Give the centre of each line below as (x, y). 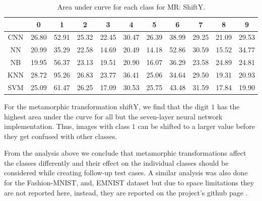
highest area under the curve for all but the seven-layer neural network (113, 116)
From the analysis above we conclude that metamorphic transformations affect (125, 153)
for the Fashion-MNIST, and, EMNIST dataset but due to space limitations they (129, 183)
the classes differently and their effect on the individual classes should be (116, 162)
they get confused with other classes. (61, 136)
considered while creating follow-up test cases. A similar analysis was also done (126, 173)
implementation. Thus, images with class (67, 126)
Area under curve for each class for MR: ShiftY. (131, 7)
